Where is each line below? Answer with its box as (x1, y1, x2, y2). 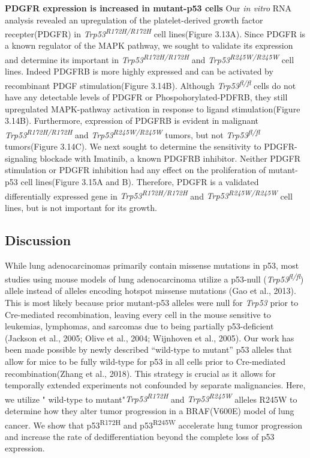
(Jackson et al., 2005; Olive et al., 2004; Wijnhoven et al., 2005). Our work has (5, 331, 294, 344)
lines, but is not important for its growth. (5, 201, 157, 213)
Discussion (5, 230, 71, 249)
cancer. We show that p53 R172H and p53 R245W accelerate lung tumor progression (5, 417, 303, 431)
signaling (5, 151, 37, 164)
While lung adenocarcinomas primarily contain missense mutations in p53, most (5, 258, 299, 271)
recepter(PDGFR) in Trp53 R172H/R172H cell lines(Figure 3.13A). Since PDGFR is (5, 26, 306, 40)
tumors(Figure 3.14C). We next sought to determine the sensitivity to (5, 140, 261, 153)
